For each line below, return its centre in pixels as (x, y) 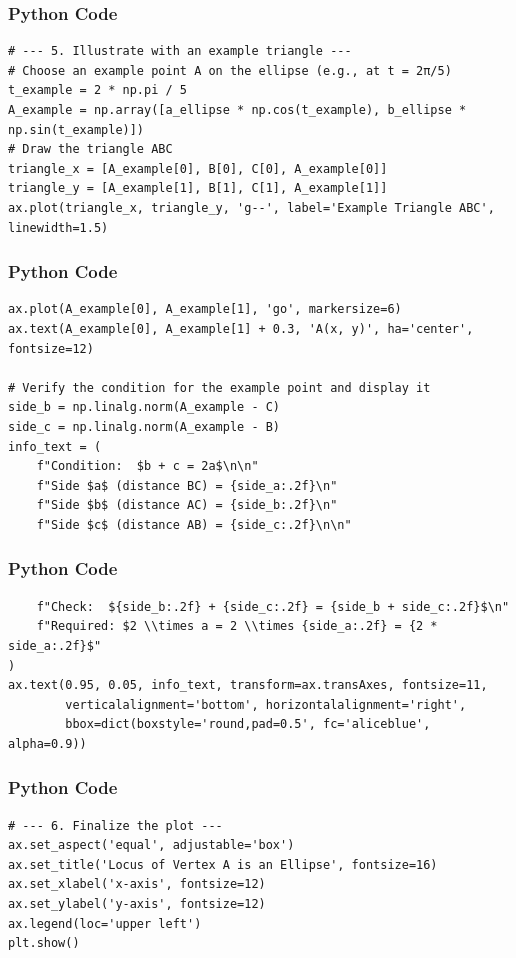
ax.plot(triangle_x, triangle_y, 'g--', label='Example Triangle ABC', (251, 207)
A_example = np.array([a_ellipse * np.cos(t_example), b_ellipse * (237, 110)
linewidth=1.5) (58, 227)
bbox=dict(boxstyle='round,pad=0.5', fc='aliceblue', (248, 724)
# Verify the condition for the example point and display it (219, 387)
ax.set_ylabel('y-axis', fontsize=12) (137, 904)
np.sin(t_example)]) (76, 129)
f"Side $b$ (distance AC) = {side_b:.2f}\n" (187, 505)
